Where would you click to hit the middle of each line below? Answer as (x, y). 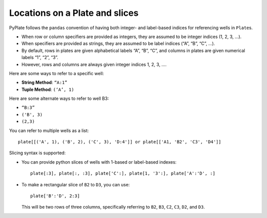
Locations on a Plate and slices (74, 13)
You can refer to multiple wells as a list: (49, 131)
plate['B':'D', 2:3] (55, 196)
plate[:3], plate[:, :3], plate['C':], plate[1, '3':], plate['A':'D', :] (123, 174)
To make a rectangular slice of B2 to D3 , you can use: (76, 184)
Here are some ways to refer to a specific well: (57, 73)
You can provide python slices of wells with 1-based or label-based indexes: (99, 162)
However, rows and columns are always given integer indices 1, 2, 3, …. (94, 64)
